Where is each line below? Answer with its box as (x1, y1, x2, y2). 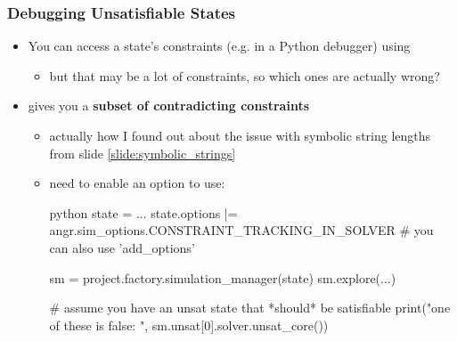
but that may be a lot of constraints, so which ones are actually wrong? (49, 66, 440, 85)
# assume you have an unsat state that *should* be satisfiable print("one (49, 298, 451, 317)
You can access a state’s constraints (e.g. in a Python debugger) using (28, 37, 411, 55)
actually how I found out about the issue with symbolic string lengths (49, 126, 431, 144)
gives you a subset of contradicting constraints (28, 96, 310, 115)
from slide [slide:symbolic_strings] (49, 143, 236, 162)
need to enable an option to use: (49, 174, 225, 192)
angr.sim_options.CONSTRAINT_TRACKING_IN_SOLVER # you (49, 221, 434, 240)
